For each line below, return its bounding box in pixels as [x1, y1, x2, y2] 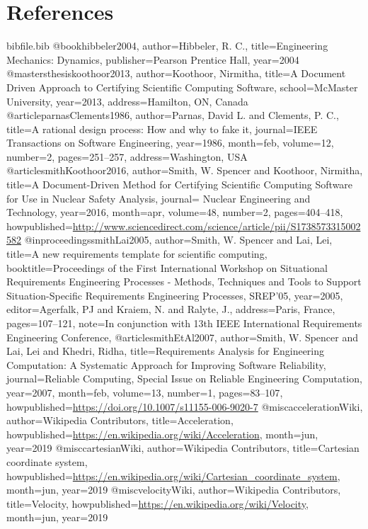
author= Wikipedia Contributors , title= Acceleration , [6, 413, 234, 428]
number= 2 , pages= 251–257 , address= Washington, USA [6, 149, 248, 164]
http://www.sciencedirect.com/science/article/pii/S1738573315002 [72, 218, 361, 233]
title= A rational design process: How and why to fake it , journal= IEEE [6, 121, 318, 136]
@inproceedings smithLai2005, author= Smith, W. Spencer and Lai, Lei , [24, 232, 333, 247]
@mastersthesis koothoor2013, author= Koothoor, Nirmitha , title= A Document [6, 66, 346, 81]
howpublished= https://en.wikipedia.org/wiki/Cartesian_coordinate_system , [6, 468, 340, 483]
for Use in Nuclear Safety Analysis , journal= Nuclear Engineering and [6, 190, 311, 205]
